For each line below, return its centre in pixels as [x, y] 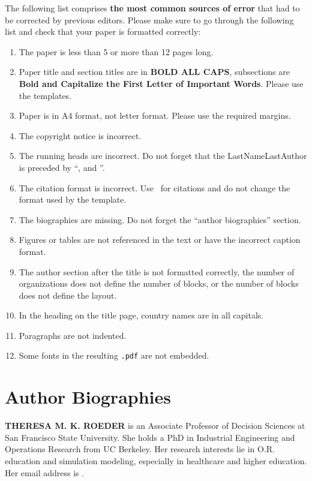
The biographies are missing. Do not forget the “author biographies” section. [160, 219]
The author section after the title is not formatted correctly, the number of [157, 271]
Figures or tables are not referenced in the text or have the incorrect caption [160, 240]
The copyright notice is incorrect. [80, 135]
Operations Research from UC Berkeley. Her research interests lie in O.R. [140, 449]
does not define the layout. [68, 295]
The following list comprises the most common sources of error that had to [152, 8]
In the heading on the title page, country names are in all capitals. [141, 315]
